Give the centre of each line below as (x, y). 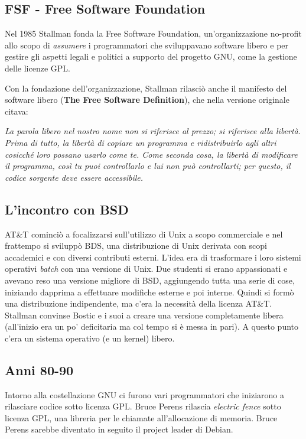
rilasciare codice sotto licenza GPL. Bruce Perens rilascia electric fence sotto (143, 406)
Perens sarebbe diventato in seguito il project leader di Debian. (119, 429)
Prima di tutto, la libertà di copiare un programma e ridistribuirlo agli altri (141, 142)
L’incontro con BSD (67, 209)
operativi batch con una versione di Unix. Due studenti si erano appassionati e (146, 269)
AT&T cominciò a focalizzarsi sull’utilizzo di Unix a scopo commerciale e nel (144, 234)
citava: (17, 111)
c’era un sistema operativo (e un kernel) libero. (90, 338)
